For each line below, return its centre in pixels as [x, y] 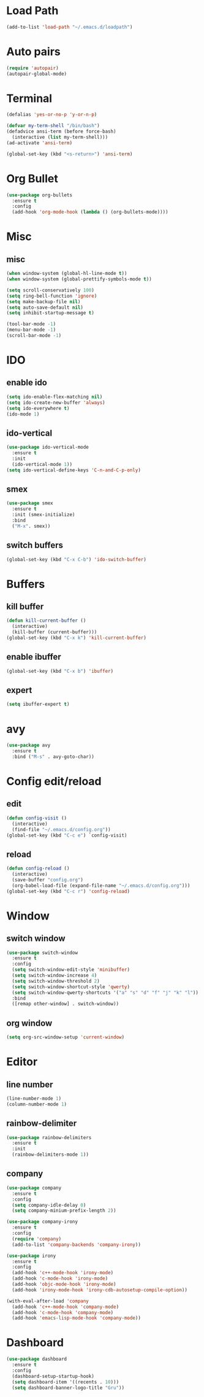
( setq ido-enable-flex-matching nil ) [55, 397]
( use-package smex [30, 503]
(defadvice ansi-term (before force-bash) [61, 132]
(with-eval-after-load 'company [47, 1301]
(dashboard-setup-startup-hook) [53, 1376]
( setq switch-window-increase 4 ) [55, 976]
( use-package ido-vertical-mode [47, 447]
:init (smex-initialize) [43, 515]
